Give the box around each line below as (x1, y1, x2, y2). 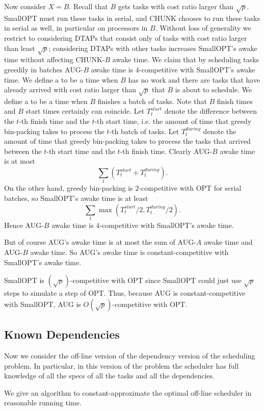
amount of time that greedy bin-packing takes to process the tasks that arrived (4, 136, 251, 146)
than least (4, 42, 35, 53)
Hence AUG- (4, 219, 44, 230)
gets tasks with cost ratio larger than (118, 1, 234, 11)
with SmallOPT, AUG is (4, 298, 81, 309)
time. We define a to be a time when (4, 74, 118, 85)
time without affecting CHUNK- (4, 54, 105, 65)
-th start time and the (46, 145, 115, 156)
